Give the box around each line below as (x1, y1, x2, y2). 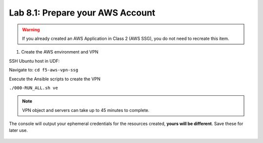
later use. (9, 127, 28, 133)
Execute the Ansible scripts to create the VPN (9, 76, 101, 82)
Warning (22, 27, 40, 33)
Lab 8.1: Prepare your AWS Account (9, 7, 155, 18)
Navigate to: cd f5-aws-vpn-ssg (9, 67, 78, 73)
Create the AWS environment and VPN (21, 49, 98, 55)
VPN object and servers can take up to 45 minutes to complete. (22, 107, 150, 113)
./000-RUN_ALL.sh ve (9, 85, 58, 90)
